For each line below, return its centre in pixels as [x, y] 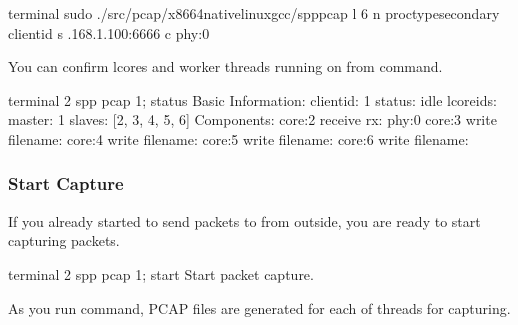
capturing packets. [64, 240]
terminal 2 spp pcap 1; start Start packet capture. [161, 273]
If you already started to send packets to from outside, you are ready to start [244, 220]
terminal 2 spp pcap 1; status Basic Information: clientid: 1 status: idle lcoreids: [252, 99]
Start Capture [66, 183]
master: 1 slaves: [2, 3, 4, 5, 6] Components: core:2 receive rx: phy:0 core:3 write [252, 119]
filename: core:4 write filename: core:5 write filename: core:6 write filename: [238, 138]
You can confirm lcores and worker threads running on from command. [225, 66]
